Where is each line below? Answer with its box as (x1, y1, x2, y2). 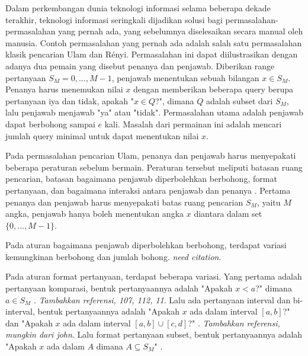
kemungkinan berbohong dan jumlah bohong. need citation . (5, 250, 222, 262)
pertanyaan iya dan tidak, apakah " (5, 94, 134, 107)
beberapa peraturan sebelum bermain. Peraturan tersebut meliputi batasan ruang (5, 161, 303, 173)
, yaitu (256, 195, 281, 208)
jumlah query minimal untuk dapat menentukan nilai (5, 129, 199, 142)
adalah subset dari (206, 94, 273, 107)
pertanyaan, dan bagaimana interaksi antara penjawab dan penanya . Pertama (5, 184, 291, 196)
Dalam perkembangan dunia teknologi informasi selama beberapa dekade (5, 2, 271, 14)
